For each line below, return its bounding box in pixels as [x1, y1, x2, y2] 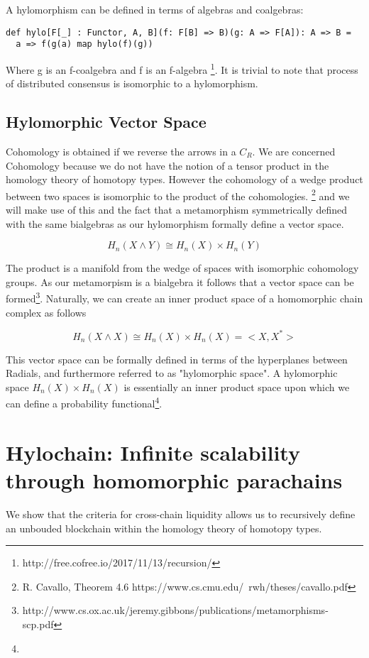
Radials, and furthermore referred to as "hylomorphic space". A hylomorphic [6, 366, 338, 380]
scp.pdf [22, 617, 54, 632]
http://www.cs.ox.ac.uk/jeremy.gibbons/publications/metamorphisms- [22, 603, 329, 618]
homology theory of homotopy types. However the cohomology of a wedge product [6, 172, 363, 187]
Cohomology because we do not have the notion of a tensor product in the [6, 158, 329, 172]
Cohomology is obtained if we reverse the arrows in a [6, 143, 236, 158]
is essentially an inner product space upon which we [123, 379, 350, 394]
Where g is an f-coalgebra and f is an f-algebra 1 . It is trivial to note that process [6, 60, 358, 77]
